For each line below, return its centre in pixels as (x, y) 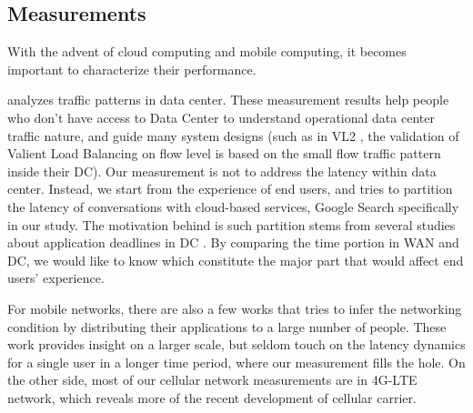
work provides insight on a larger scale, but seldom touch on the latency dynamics (236, 344)
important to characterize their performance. (132, 69)
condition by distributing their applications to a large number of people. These (227, 326)
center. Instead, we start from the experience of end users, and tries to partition (230, 189)
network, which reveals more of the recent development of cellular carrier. (212, 397)
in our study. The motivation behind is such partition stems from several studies (231, 224)
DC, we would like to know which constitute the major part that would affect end (236, 260)
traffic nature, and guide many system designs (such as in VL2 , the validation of (233, 135)
